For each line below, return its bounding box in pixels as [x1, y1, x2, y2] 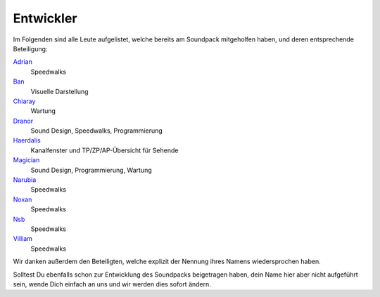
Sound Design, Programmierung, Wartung [30, 166, 153, 174]
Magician [13, 156, 40, 164]
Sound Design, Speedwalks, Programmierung [30, 126, 163, 135]
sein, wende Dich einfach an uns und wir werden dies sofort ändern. [13, 279, 211, 288]
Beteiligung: [13, 44, 48, 53]
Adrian [13, 58, 33, 66]
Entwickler [13, 11, 77, 26]
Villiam [13, 235, 33, 243]
